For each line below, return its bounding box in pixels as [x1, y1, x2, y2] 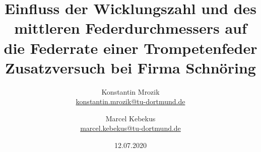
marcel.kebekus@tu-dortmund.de [80, 123, 181, 133]
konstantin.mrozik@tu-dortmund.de [76, 96, 185, 107]
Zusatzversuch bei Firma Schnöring [5, 57, 256, 78]
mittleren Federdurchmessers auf [14, 18, 247, 38]
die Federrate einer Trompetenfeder [4, 37, 257, 58]
